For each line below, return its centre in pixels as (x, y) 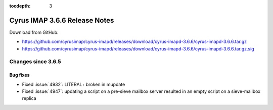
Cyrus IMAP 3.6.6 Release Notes (62, 20)
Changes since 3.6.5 (35, 62)
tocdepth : (20, 6)
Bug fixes (19, 75)
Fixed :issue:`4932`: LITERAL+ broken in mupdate (74, 84)
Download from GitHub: (34, 32)
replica (29, 98)
